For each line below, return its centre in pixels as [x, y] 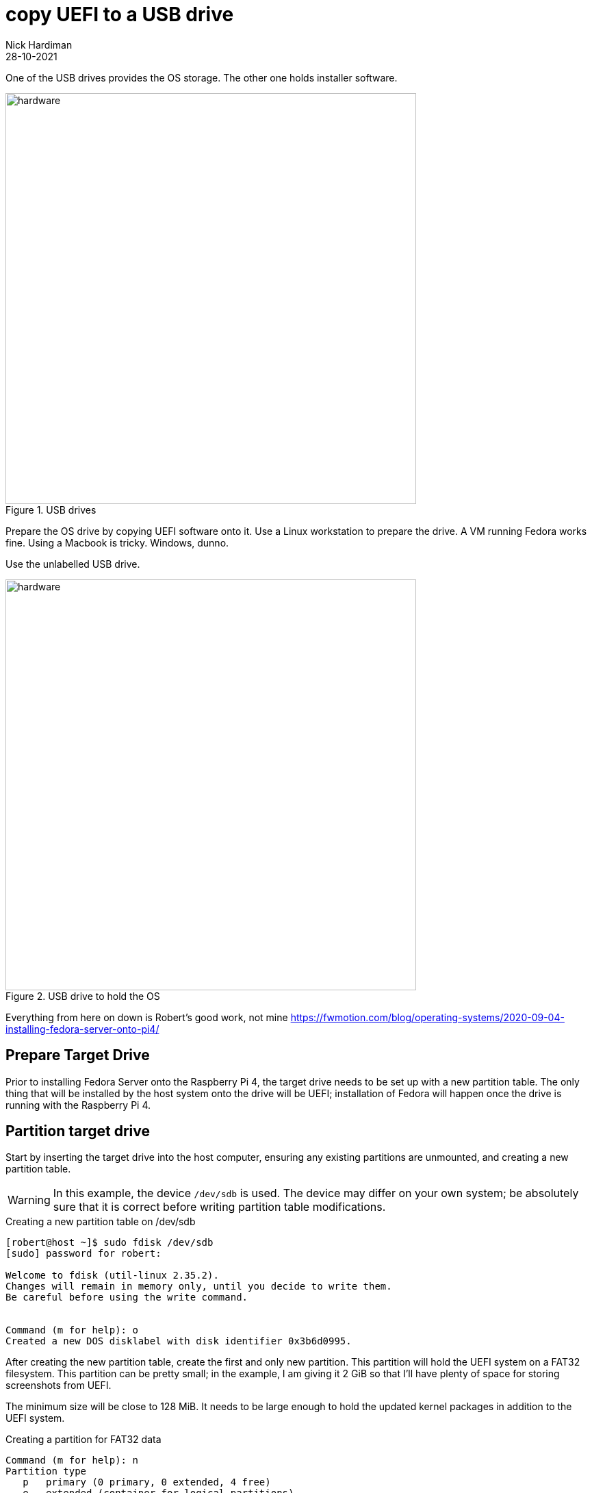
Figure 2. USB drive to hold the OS [83, 996]
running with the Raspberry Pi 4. [78, 1105]
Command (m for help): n [72, 1460]
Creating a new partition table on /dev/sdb [101, 1222]
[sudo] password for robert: [83, 1254]
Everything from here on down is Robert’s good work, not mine [147, 1017]
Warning [29, 1200]
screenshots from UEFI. [59, 1385]
